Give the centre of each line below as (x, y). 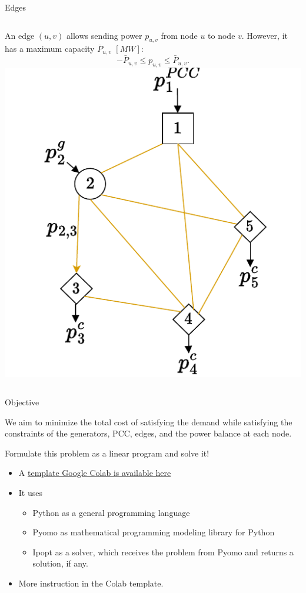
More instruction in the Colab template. (91, 583)
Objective (22, 402)
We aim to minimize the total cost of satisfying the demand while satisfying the (149, 422)
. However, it (265, 35)
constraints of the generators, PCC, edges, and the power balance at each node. (148, 433)
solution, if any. (60, 563)
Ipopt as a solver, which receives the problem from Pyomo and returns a (163, 552)
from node (179, 35)
